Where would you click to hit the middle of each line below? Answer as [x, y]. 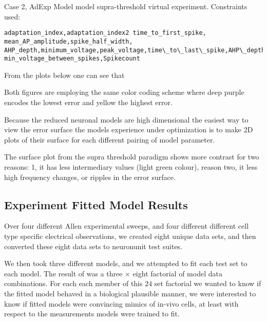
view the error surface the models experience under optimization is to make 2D [129, 129]
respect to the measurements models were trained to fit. [92, 314]
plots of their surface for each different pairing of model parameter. [110, 139]
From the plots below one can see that [64, 75]
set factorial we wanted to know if [208, 283]
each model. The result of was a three [63, 273]
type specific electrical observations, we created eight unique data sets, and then [130, 236]
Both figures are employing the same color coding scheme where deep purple [124, 92]
